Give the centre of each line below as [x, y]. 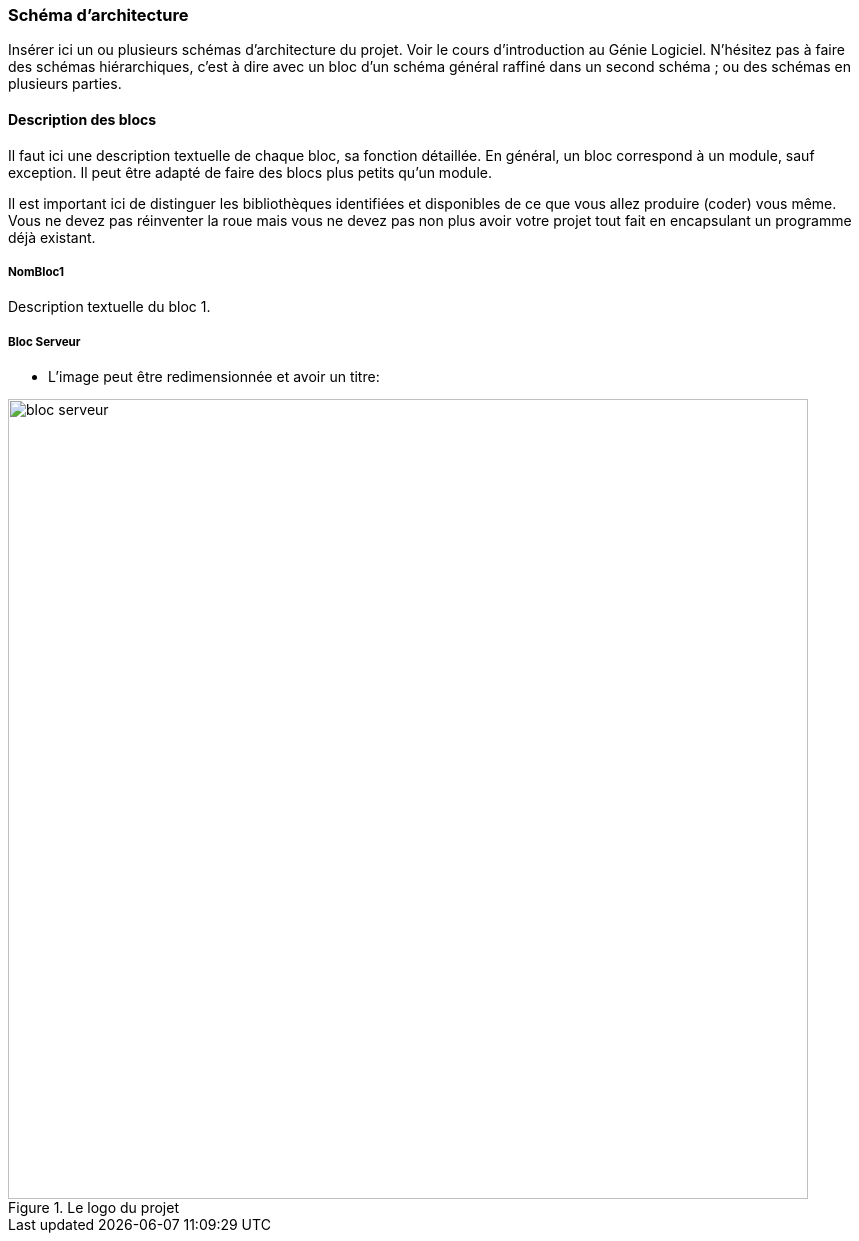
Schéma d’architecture [98, 15]
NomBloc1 [36, 271]
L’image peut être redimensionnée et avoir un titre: [214, 377]
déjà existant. [52, 237]
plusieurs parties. [65, 84]
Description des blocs [82, 119]
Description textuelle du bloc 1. [109, 307]
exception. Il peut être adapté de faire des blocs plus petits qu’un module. [250, 172]
